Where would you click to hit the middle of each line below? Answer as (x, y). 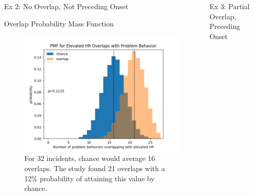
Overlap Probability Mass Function (59, 23)
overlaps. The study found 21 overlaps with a (95, 168)
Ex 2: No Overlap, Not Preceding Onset (66, 6)
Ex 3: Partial (230, 6)
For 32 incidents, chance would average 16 (90, 158)
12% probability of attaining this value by (90, 178)
